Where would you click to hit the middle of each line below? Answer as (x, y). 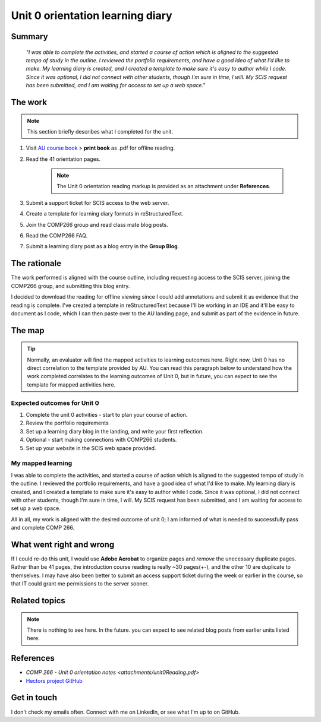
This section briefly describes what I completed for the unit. (100, 131)
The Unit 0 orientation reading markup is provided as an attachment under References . (163, 186)
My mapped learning (42, 463)
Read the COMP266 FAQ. (57, 236)
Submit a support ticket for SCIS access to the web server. (97, 202)
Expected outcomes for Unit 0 (55, 403)
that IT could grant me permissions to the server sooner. (80, 584)
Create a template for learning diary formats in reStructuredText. (105, 214)
